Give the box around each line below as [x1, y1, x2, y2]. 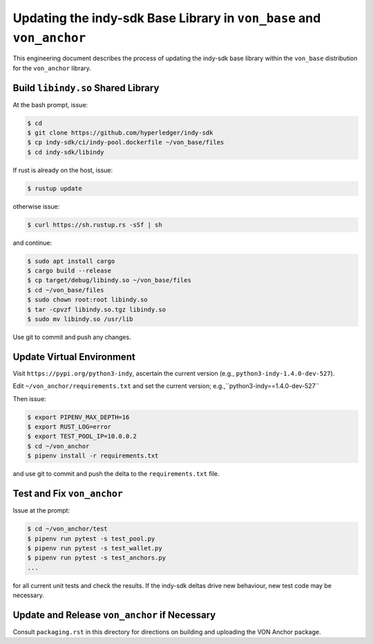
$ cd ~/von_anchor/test [27, 525, 108, 533]
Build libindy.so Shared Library [12, 82, 160, 93]
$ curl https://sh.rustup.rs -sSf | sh [27, 221, 162, 228]
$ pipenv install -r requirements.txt [27, 452, 159, 460]
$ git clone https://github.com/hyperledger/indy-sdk [27, 129, 213, 137]
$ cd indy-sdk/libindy [27, 148, 104, 156]
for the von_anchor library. [12, 64, 91, 72]
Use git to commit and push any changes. [12, 333, 131, 342]
